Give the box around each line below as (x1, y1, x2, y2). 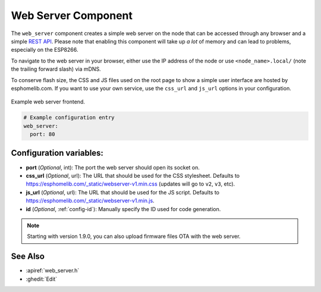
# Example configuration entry (23, 114, 115, 121)
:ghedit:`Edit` (26, 275, 58, 282)
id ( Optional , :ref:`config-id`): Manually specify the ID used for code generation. (26, 205, 221, 212)
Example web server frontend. (11, 98, 86, 105)
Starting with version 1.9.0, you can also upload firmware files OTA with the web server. (27, 233, 241, 240)
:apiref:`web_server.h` (26, 267, 80, 274)
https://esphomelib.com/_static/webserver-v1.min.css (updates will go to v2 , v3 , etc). (26, 180, 235, 187)
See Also (11, 252, 45, 262)
